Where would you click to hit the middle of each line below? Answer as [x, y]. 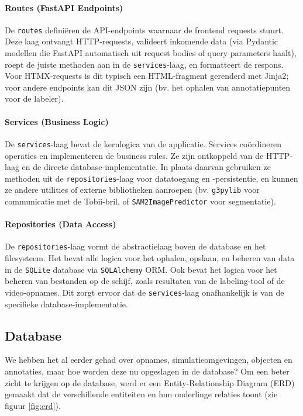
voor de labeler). [34, 98]
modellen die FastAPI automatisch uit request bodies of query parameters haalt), [151, 53]
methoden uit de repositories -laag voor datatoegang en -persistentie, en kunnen [151, 178]
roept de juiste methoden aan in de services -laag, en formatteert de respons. [144, 64]
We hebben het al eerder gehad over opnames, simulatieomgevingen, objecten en [149, 360]
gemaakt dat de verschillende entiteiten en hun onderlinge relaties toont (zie [141, 394]
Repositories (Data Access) [61, 224]
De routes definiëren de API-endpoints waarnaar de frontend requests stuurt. [144, 30]
